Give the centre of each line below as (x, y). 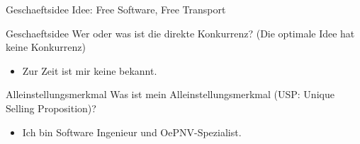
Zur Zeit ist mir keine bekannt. (90, 70)
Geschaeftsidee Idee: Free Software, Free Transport (116, 9)
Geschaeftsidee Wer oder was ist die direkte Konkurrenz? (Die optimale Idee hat (180, 33)
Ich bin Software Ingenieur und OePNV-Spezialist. (132, 132)
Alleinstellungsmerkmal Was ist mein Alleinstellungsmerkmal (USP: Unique (170, 94)
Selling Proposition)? (51, 108)
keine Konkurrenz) (46, 47)
